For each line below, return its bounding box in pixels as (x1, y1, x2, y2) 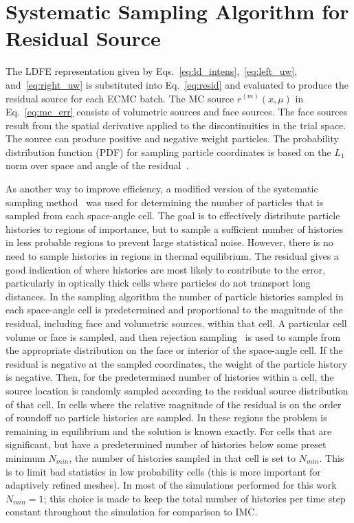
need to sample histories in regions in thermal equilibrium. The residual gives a (5, 249, 339, 263)
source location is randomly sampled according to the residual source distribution (5, 383, 349, 397)
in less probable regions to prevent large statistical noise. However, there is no (5, 235, 333, 249)
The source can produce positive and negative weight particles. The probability (5, 131, 339, 146)
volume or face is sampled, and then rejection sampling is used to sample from (5, 329, 341, 344)
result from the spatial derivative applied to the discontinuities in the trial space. (5, 118, 346, 132)
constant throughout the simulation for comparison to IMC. (5, 504, 258, 519)
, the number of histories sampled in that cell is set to (69, 450, 296, 465)
